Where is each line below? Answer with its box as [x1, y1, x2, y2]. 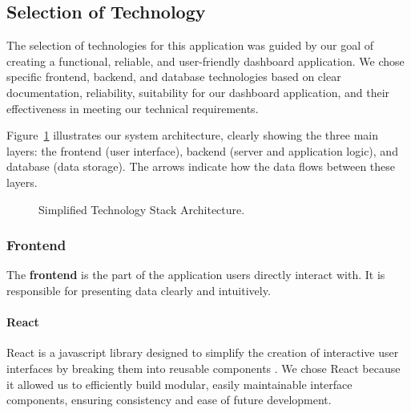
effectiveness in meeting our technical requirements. [6, 99, 259, 116]
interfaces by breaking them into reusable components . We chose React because [6, 359, 401, 376]
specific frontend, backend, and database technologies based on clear [6, 68, 341, 85]
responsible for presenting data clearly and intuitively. [6, 281, 271, 298]
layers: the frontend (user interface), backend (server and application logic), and [6, 142, 398, 159]
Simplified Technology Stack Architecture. [38, 200, 245, 217]
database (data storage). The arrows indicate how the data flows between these [6, 158, 396, 175]
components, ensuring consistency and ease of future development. [6, 391, 332, 408]
